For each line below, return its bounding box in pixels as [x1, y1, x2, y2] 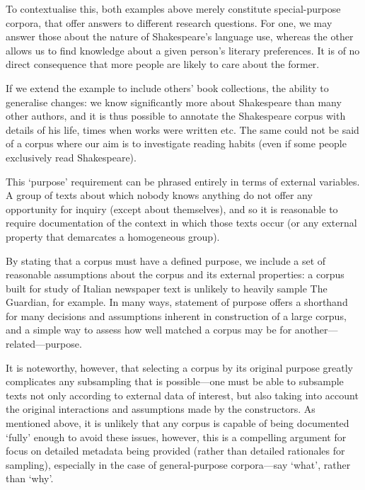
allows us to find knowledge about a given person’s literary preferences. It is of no [6, 42, 360, 57]
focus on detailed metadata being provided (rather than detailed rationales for [6, 443, 345, 458]
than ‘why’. [6, 471, 54, 486]
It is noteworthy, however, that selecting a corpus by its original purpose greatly [6, 360, 354, 375]
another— [294, 322, 338, 337]
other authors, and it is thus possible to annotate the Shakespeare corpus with [6, 108, 346, 123]
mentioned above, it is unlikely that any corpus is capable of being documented [6, 416, 349, 431]
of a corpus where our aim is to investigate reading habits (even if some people [6, 136, 347, 151]
